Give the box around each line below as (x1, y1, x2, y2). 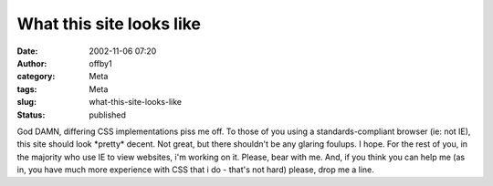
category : (16, 71, 56, 82)
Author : (16, 57, 47, 68)
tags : (16, 83, 37, 95)
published (89, 109, 127, 120)
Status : (16, 109, 46, 120)
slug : (16, 97, 37, 108)
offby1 (89, 57, 113, 68)
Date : (16, 46, 38, 57)
